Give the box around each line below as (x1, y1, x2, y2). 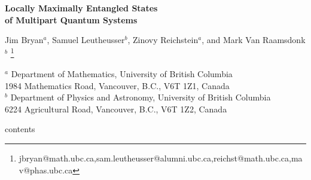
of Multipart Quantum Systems (5, 13, 138, 26)
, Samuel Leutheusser (47, 33, 125, 46)
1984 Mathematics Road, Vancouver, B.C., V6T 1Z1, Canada (5, 79, 230, 91)
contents (5, 123, 35, 135)
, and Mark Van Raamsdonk (202, 33, 306, 46)
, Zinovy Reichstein (127, 33, 199, 46)
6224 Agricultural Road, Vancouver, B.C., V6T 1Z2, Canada (5, 102, 227, 115)
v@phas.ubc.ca (19, 163, 73, 176)
